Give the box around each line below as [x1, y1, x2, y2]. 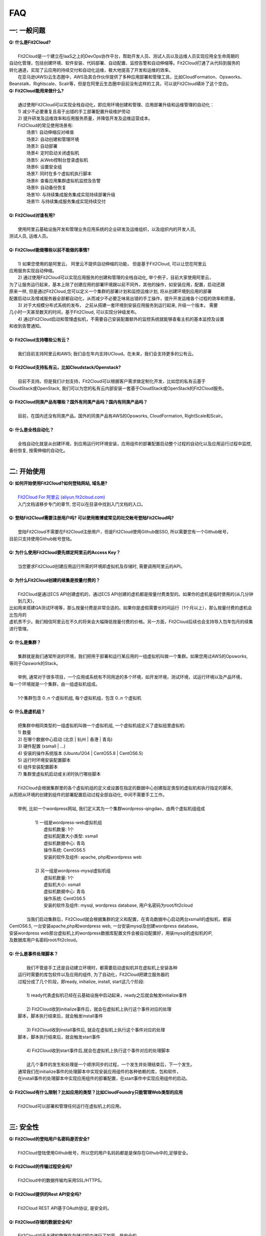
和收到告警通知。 [9, 323, 44, 329]
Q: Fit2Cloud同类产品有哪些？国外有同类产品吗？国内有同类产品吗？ [9, 399, 148, 405]
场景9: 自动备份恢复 [26, 184, 66, 190]
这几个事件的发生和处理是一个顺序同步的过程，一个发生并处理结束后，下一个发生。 [26, 1061, 195, 1067]
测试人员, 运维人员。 [9, 233, 51, 239]
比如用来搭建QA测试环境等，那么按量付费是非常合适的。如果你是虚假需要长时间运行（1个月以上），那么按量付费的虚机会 [9, 605, 252, 611]
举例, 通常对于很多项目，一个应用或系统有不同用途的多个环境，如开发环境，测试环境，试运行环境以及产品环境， [18, 674, 245, 680]
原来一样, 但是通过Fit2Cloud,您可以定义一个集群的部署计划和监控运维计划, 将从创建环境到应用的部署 [9, 288, 212, 294]
